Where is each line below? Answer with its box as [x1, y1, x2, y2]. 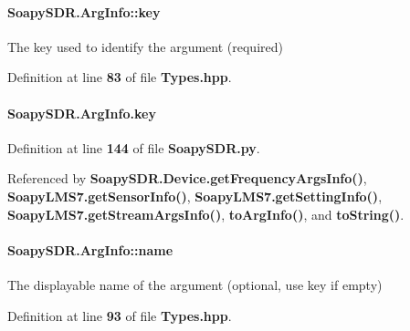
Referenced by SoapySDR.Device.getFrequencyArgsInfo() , [7, 169, 367, 188]
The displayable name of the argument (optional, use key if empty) [7, 274, 383, 294]
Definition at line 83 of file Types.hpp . [7, 67, 232, 87]
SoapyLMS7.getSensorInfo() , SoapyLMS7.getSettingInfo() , [7, 186, 383, 205]
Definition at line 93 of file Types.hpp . [7, 305, 232, 325]
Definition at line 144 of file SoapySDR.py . [7, 138, 260, 157]
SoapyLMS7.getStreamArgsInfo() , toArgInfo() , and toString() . [7, 204, 405, 223]
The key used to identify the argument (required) [7, 36, 283, 56]
